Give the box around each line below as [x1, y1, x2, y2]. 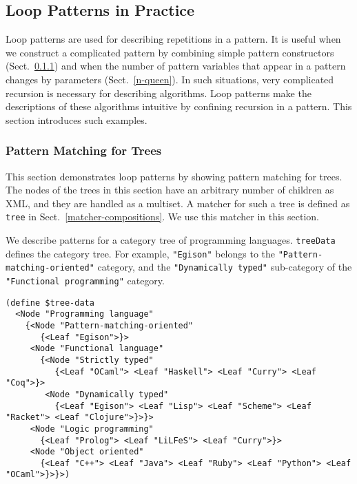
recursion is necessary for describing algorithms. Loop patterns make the [6, 85, 312, 100]
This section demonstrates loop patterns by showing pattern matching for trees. [6, 169, 343, 183]
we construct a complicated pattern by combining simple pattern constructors [6, 45, 334, 59]
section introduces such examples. [6, 112, 147, 127]
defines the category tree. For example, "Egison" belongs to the [6, 246, 276, 260]
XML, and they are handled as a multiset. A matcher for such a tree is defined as [6, 196, 350, 210]
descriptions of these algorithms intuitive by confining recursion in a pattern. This [6, 99, 352, 114]
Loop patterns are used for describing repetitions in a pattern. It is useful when [6, 32, 341, 46]
